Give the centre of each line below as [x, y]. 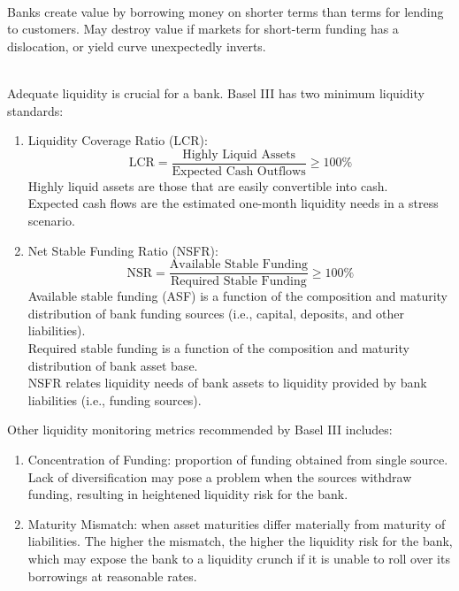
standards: [35, 110]
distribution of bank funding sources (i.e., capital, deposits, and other [216, 313]
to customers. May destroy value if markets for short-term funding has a [203, 29]
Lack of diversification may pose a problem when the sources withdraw [220, 476]
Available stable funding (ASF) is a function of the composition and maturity [237, 296]
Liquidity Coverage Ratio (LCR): [118, 140]
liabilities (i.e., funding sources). [115, 399]
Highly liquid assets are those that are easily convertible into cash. [208, 185]
